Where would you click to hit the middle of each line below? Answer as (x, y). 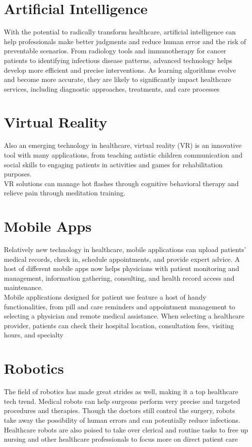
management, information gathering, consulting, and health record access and (119, 278)
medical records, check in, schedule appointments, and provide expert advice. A (122, 259)
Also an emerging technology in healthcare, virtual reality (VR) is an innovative (123, 145)
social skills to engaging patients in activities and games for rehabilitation (113, 164)
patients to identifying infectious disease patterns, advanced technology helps (118, 60)
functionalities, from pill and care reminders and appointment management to (120, 306)
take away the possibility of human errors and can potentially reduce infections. (122, 420)
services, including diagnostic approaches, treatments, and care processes (112, 88)
